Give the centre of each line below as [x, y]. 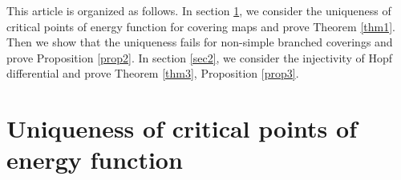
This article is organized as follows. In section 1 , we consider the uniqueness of [199, 10]
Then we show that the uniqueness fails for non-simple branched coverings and [200, 42]
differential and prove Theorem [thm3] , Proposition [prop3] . [153, 73]
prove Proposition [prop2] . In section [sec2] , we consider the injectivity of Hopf [199, 57]
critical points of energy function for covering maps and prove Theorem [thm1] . [201, 26]
